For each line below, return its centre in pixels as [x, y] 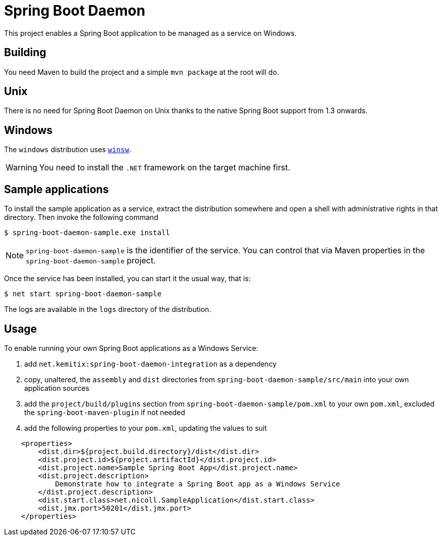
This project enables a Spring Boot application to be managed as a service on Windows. [150, 33]
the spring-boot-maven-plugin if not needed [105, 412]
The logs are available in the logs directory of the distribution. [108, 309]
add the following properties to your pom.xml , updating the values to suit [146, 428]
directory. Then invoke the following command [81, 217]
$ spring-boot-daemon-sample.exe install [87, 233]
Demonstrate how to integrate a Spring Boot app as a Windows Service [198, 484]
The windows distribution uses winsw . [68, 150]
